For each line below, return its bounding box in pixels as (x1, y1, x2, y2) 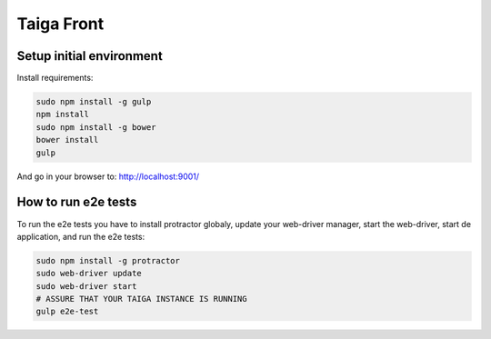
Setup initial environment (16, 48, 163, 64)
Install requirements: (16, 73, 94, 84)
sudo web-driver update (35, 268, 143, 279)
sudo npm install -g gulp (35, 96, 152, 107)
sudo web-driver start (35, 281, 137, 291)
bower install (35, 135, 99, 145)
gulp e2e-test (35, 306, 99, 317)
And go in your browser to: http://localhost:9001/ (16, 171, 200, 182)
